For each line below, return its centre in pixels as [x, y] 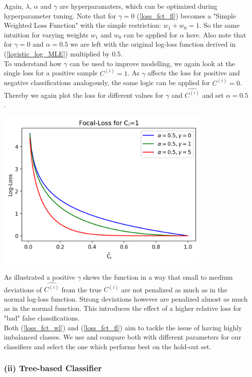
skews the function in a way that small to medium [158, 277]
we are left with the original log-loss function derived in [153, 44]
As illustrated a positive [40, 277]
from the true [81, 289]
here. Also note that [216, 34]
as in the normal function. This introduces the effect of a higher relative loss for [123, 308]
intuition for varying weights [46, 34]
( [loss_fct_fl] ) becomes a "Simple [186, 15]
